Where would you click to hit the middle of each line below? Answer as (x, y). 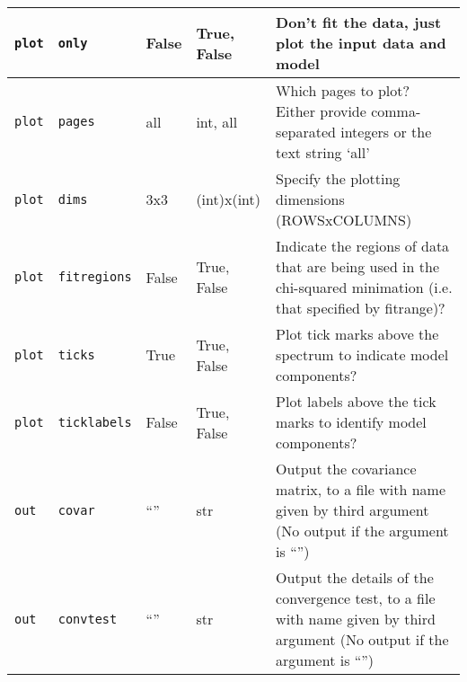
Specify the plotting (338, 178)
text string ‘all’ (323, 152)
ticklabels (95, 422)
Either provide (321, 111)
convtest (88, 619)
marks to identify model (351, 422)
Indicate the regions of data (363, 246)
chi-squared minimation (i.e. (364, 287)
